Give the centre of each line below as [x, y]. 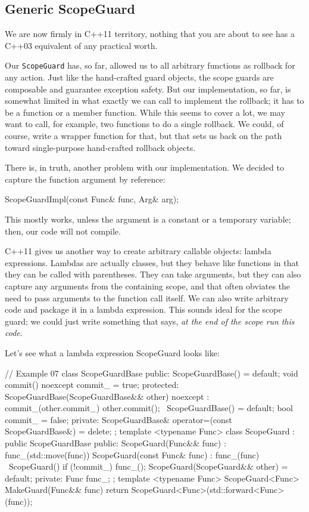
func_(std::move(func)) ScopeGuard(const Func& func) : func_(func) [132, 454]
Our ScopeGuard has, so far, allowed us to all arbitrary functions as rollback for [150, 65]
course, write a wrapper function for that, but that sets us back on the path [143, 136]
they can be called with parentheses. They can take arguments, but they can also [153, 274]
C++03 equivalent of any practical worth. [81, 45]
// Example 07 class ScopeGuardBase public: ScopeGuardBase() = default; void [152, 373]
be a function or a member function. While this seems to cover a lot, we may [145, 112]
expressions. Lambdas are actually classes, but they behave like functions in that [152, 262]
